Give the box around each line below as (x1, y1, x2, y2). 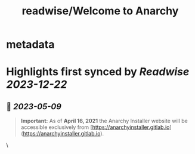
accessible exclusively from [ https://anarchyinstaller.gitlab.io (20, 124, 170, 131)
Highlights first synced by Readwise (6, 65, 190, 79)
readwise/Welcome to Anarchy (21, 4, 179, 18)
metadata (6, 38, 55, 51)
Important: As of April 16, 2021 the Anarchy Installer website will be (20, 118, 188, 125)
